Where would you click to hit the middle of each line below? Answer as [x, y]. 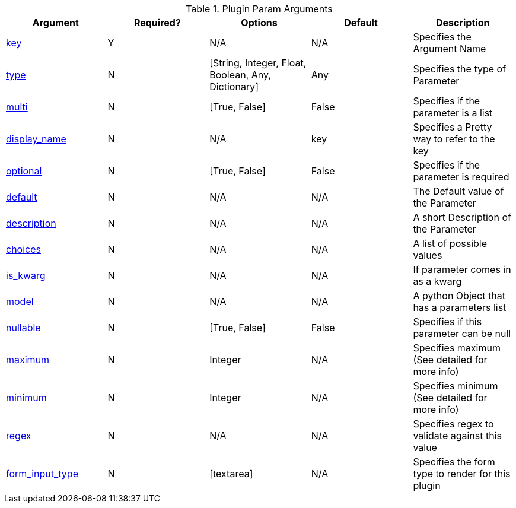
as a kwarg [437, 281]
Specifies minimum [456, 386]
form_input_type [42, 474]
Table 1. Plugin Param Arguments [259, 9]
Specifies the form [454, 462]
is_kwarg [26, 275]
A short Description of [462, 217]
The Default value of [458, 191]
